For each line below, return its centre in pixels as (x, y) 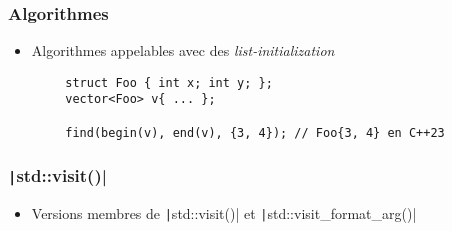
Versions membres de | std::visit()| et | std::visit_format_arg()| (224, 213)
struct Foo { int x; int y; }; (169, 82)
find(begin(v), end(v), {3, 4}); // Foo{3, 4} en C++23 (255, 132)
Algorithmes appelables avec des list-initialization (183, 50)
